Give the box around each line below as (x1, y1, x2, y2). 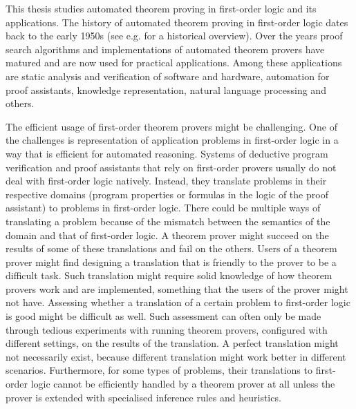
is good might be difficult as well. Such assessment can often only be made (6, 309, 321, 323)
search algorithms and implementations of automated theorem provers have (6, 41, 325, 56)
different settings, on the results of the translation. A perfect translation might (6, 336, 339, 350)
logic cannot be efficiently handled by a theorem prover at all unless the (30, 377, 335, 391)
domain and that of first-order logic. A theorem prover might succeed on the (6, 227, 329, 242)
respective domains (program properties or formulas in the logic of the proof (6, 187, 328, 201)
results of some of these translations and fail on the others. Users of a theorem (6, 241, 337, 256)
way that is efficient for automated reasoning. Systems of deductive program (6, 146, 328, 160)
